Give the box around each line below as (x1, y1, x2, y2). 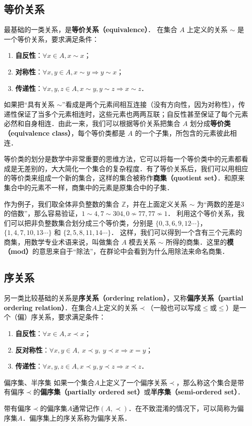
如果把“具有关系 (4, 99, 55, 109)
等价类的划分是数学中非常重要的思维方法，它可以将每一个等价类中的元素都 (4, 154, 241, 164)
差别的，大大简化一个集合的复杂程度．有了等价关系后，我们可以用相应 (24, 163, 248, 173)
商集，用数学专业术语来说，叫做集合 (4, 236, 119, 247)
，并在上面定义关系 (126, 198, 188, 209)
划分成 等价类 (189, 118, 231, 128)
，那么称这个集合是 (176, 377, 237, 387)
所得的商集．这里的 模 (165, 236, 234, 247)
